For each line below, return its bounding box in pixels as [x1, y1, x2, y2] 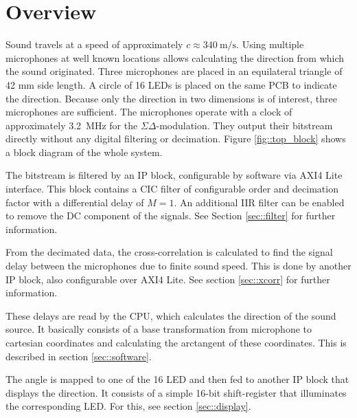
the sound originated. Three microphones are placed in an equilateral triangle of [5, 64, 343, 78]
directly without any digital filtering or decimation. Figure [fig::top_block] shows [5, 131, 346, 146]
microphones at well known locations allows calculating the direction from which [5, 50, 345, 65]
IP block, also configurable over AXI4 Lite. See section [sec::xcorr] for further [5, 272, 330, 286]
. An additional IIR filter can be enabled [174, 195, 345, 209]
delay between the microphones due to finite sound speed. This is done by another [5, 258, 352, 273]
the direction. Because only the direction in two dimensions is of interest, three [5, 91, 337, 105]
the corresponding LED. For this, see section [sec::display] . [5, 399, 251, 413]
